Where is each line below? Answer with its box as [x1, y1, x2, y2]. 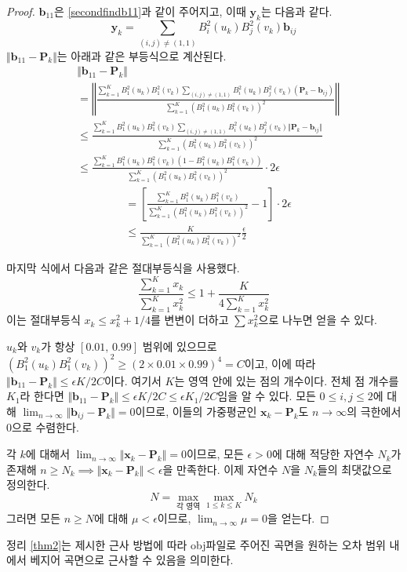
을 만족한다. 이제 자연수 [162, 461, 278, 477]
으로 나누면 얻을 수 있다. [258, 312, 377, 328]
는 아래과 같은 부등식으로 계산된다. [56, 47, 227, 64]
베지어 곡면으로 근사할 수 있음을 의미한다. [30, 552, 234, 568]
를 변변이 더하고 [151, 312, 229, 328]
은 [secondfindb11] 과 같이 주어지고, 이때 [54, 3, 246, 19]
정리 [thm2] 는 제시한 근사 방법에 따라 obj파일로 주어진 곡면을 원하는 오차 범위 [6, 536, 386, 552]
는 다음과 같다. [260, 3, 333, 19]
